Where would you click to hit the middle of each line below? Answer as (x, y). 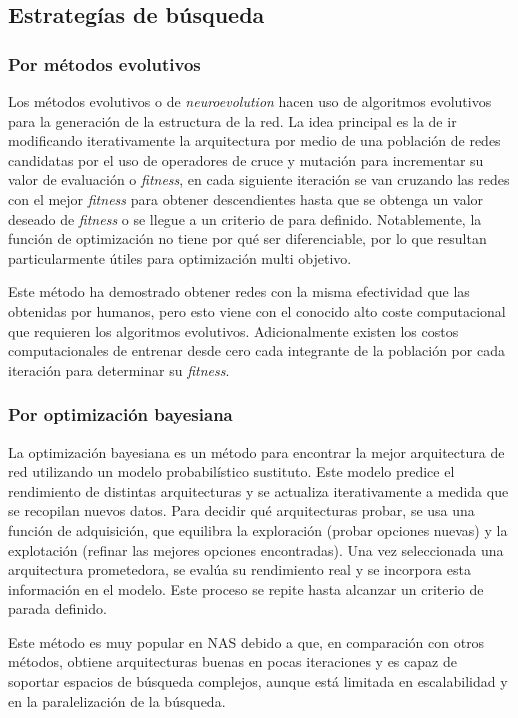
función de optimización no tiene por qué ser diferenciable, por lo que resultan (247, 238)
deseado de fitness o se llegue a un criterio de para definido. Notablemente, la (245, 218)
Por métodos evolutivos (104, 63)
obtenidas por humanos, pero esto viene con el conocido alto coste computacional (257, 310)
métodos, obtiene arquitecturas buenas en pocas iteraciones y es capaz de (232, 661)
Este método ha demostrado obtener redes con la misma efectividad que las (239, 291)
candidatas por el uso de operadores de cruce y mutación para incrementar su (246, 159)
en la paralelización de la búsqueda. (117, 700)
